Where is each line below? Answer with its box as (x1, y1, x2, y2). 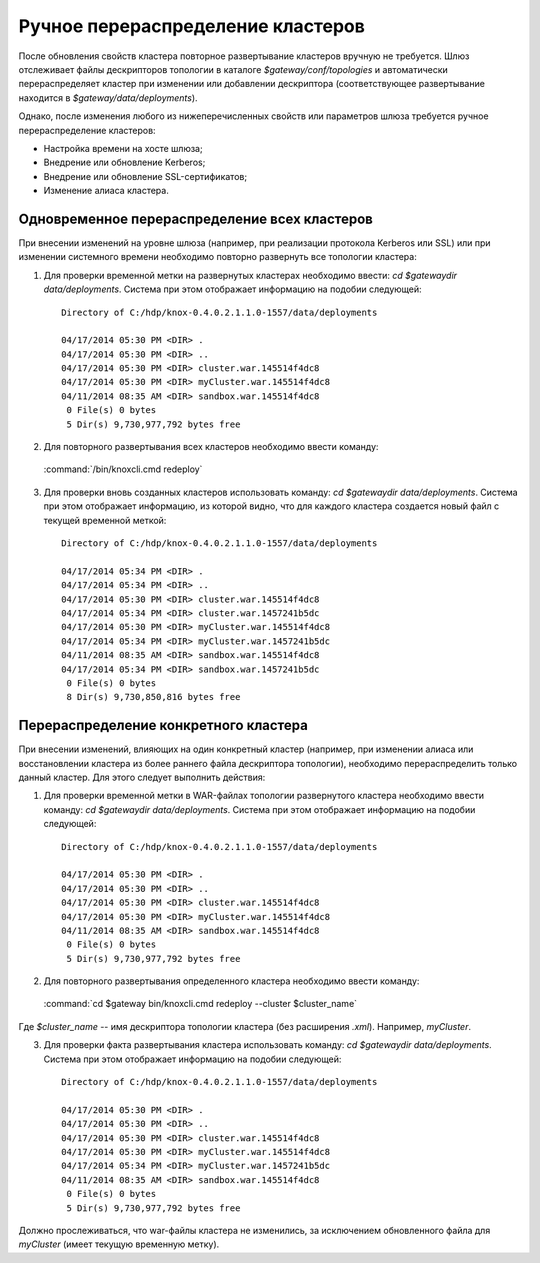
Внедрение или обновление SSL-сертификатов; (43, 170, 248, 182)
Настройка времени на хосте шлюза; (43, 142, 204, 154)
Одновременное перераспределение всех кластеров (18, 210, 374, 227)
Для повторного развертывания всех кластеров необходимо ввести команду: (43, 441, 379, 453)
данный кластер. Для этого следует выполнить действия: (18, 771, 266, 783)
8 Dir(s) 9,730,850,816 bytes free (66, 691, 241, 703)
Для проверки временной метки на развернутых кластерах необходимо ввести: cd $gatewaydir (43, 269, 458, 281)
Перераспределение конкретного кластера (18, 717, 309, 734)
